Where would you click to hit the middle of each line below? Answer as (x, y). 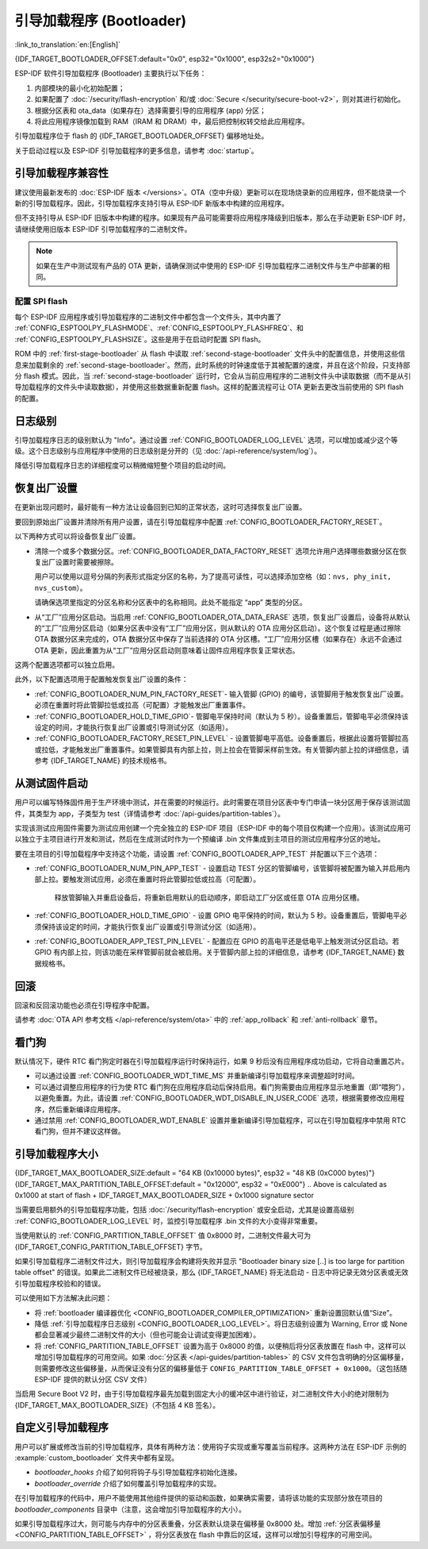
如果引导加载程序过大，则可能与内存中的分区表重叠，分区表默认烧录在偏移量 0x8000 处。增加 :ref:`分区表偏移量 (198, 1524)
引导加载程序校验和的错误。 (60, 1283)
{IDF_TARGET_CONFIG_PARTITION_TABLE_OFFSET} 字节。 (111, 1247)
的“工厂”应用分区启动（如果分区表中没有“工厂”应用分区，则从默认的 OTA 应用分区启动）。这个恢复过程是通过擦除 (218, 628)
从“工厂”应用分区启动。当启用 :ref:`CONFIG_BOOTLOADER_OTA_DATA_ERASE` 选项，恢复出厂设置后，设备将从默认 (223, 617)
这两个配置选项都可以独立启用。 (67, 665)
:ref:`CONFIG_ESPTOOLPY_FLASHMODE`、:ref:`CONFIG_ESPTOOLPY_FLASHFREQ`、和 (159, 328)
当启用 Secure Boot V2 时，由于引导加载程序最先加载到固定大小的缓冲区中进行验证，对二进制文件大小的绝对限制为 (202, 1394)
